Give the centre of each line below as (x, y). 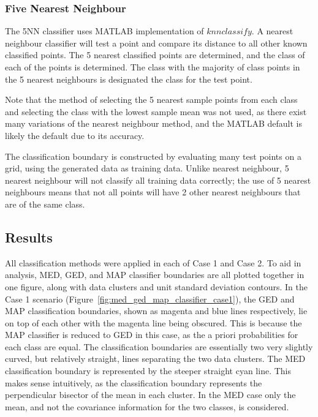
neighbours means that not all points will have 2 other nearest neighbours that (153, 192)
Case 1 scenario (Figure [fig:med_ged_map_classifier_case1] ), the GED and (150, 299)
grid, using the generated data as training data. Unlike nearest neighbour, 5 (147, 168)
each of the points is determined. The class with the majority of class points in (153, 67)
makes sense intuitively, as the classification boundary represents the (134, 382)
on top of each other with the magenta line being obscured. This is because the (153, 322)
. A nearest (272, 31)
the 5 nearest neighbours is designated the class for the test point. (129, 79)
